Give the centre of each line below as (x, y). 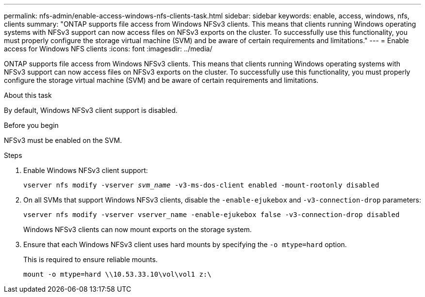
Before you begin (31, 125)
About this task (28, 95)
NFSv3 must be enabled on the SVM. (63, 140)
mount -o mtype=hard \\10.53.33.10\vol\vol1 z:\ (117, 274)
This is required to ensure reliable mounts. (90, 259)
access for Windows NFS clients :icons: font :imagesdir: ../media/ (108, 49)
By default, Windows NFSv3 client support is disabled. (91, 110)
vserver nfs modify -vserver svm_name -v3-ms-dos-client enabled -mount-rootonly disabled (201, 185)
